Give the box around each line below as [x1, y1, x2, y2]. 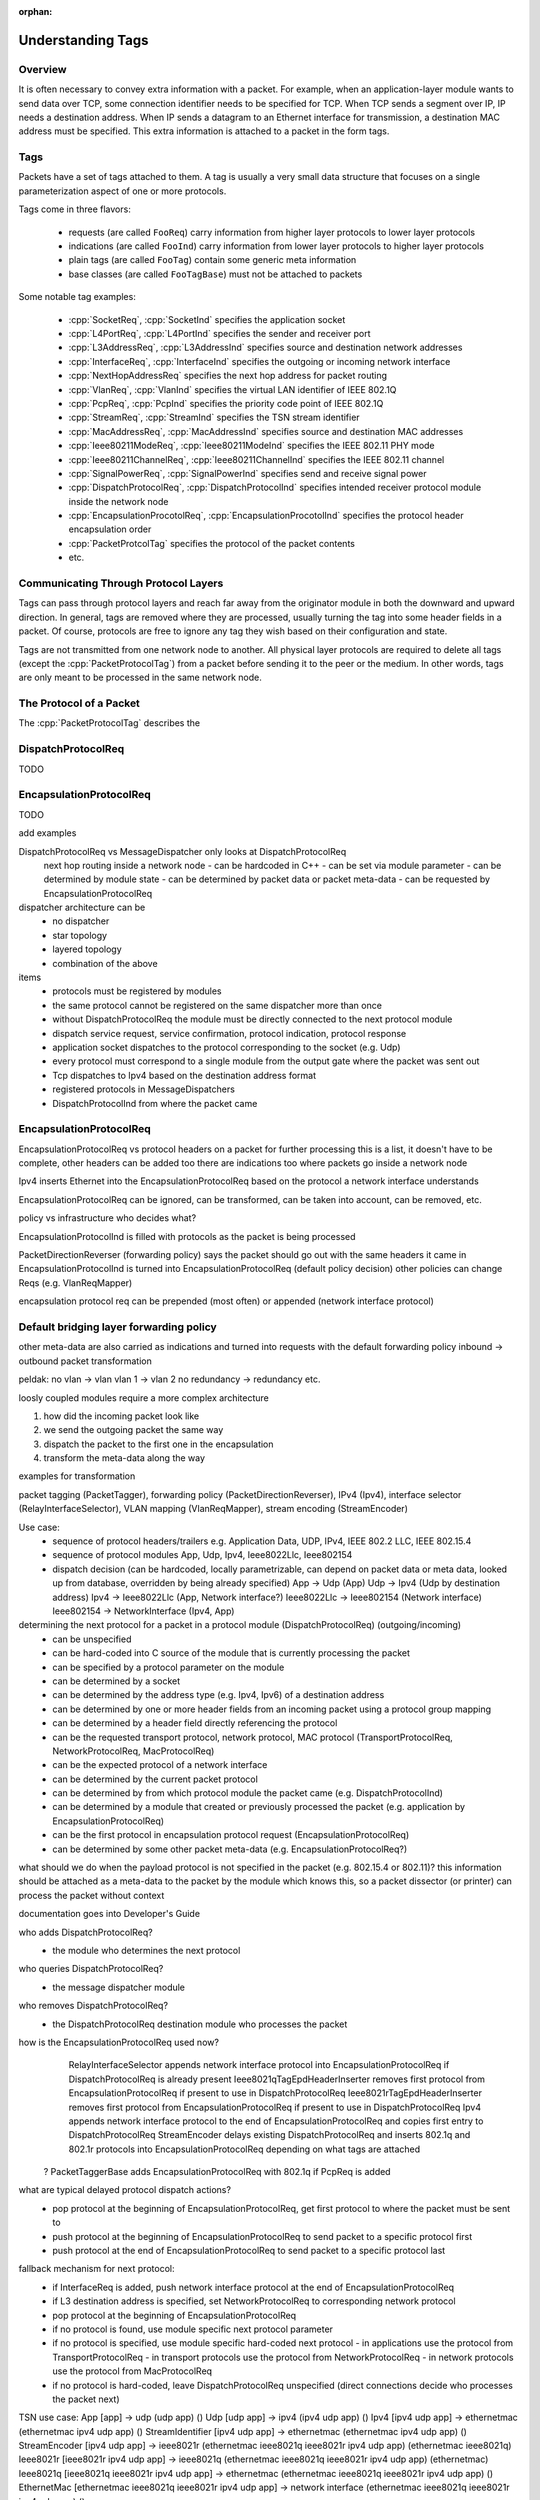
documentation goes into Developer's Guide [18, 1908, 200, 1920]
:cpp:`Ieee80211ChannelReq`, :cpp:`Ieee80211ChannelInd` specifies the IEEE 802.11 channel [68, 453, 445, 465]
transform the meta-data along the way [43, 1452, 205, 1464]
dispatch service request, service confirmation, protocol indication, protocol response [52, 1027, 407, 1039]
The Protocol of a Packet [18, 696, 140, 710]
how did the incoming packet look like [43, 1410, 200, 1422]
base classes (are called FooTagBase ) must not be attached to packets [68, 268, 363, 280]
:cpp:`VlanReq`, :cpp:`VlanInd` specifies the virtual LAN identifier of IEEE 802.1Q [68, 383, 397, 395]
